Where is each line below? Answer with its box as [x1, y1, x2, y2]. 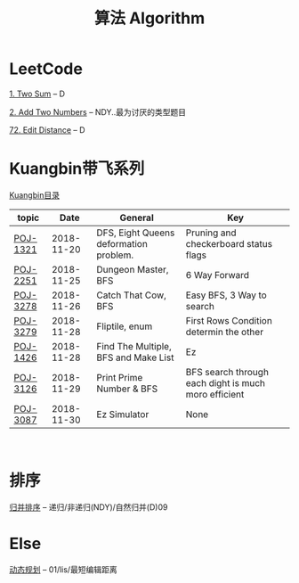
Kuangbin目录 [9, 189, 61, 201]
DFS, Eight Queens [96, 226, 175, 239]
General [119, 211, 154, 224]
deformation [96, 237, 149, 250]
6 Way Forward [185, 268, 250, 281]
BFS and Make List [96, 351, 174, 364]
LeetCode [9, 59, 83, 79]
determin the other [185, 325, 264, 338]
